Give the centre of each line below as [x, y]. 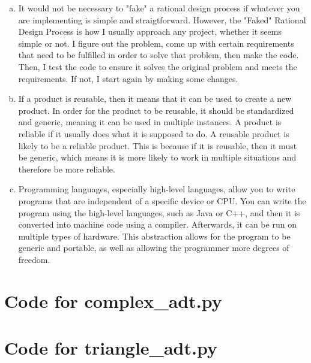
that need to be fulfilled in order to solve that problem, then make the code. [159, 55]
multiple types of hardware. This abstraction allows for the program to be [154, 236]
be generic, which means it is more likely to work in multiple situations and [157, 157]
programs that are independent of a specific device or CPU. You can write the [162, 200]
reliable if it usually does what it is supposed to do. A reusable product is [154, 133]
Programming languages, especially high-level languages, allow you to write [157, 189]
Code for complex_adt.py [113, 300]
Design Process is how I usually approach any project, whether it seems [150, 31]
